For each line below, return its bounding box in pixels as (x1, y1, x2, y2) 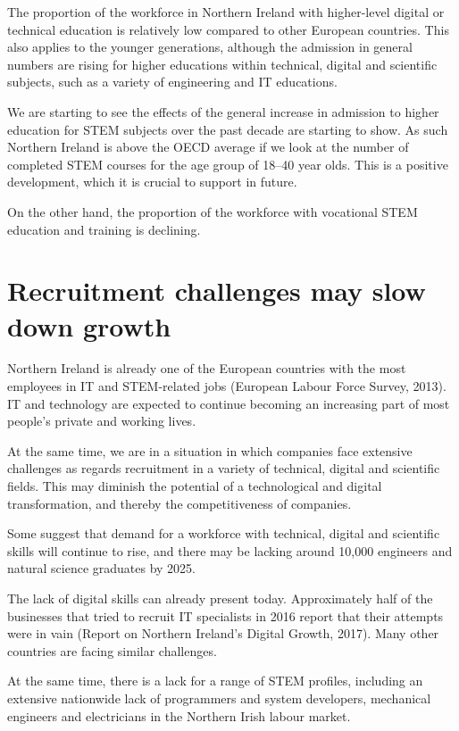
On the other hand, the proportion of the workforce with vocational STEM (7, 202, 418, 220)
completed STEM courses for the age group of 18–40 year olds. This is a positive (7, 154, 448, 173)
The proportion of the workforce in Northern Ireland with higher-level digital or (7, 3, 445, 21)
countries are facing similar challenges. (7, 641, 217, 660)
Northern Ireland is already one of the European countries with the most (7, 359, 406, 378)
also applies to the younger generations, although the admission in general (7, 37, 413, 56)
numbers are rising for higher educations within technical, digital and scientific (7, 54, 438, 73)
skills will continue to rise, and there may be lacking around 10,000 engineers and (7, 541, 453, 560)
